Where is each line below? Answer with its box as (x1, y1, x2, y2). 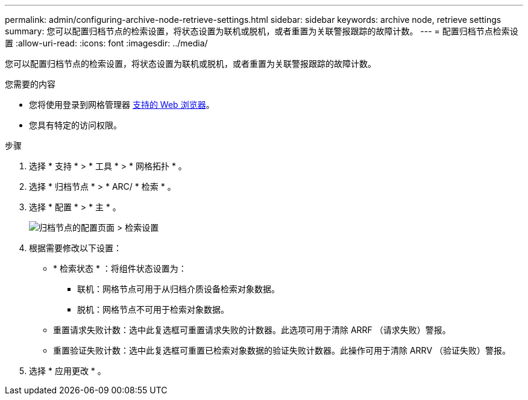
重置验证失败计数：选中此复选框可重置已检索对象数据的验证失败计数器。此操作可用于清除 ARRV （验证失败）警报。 (53, 345, 511, 355)
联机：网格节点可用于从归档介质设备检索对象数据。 (77, 284, 280, 294)
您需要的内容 (5, 79, 55, 89)
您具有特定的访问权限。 (29, 120, 122, 130)
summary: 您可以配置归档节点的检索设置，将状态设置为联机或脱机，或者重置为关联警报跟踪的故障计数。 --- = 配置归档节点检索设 (5, 26, 518, 36)
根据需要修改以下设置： (29, 243, 122, 253)
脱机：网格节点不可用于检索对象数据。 (77, 304, 229, 314)
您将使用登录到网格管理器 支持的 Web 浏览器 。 (29, 99, 215, 110)
